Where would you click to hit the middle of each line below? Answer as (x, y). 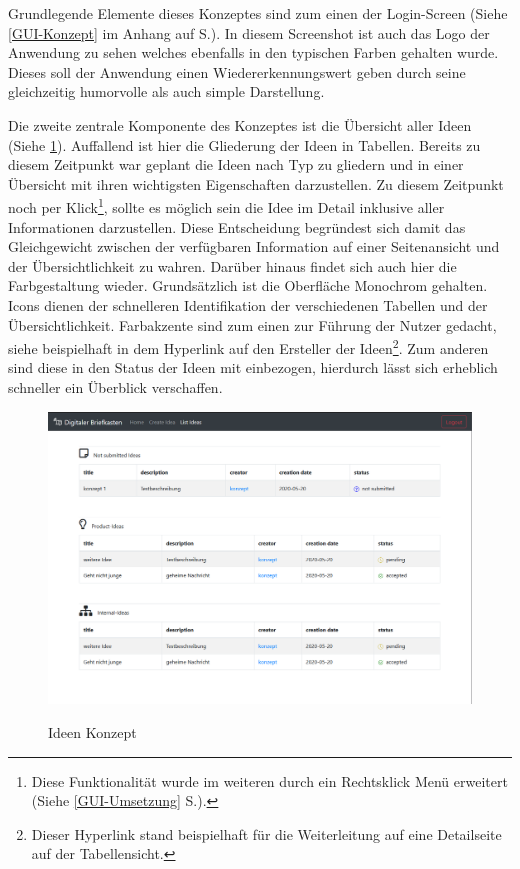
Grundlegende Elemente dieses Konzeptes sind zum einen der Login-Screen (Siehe (258, 13)
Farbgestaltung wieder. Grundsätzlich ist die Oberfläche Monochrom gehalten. (248, 285)
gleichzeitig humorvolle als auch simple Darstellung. (166, 91)
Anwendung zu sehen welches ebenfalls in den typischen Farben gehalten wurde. (253, 52)
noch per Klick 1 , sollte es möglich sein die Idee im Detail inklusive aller (226, 205)
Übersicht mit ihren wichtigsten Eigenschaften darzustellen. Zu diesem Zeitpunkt (256, 183)
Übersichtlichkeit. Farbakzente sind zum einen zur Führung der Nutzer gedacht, (252, 324)
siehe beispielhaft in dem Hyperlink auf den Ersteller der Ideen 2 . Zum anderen (248, 346)
